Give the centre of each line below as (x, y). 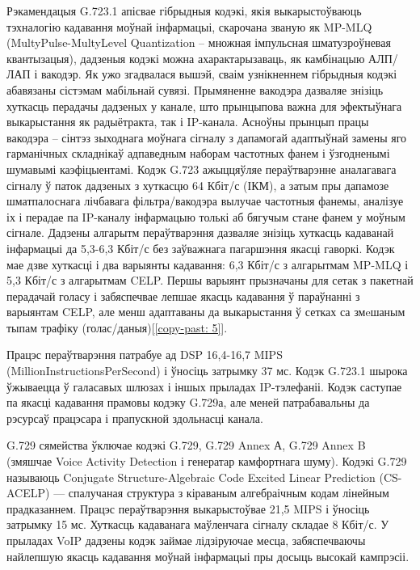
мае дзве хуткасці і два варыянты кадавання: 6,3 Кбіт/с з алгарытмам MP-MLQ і (208, 264)
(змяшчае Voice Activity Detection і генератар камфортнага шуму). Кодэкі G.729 (207, 461)
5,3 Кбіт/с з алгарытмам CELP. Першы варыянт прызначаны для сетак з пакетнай (210, 280)
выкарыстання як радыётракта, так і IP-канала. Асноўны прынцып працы (188, 122)
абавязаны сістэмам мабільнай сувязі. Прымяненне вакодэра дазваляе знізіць (195, 89)
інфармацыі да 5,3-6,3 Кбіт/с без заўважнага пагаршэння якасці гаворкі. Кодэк (201, 248)
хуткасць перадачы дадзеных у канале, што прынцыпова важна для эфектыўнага (204, 106)
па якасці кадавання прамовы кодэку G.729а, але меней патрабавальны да (188, 402)
